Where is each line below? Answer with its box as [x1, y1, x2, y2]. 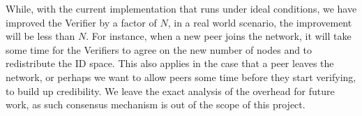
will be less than [6, 29, 75, 43]
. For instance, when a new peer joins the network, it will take [86, 29, 352, 43]
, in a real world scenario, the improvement [167, 15, 352, 29]
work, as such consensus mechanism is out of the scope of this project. [6, 97, 306, 112]
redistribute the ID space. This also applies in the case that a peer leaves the [6, 56, 334, 71]
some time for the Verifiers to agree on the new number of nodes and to [6, 42, 312, 57]
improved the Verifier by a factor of [6, 15, 157, 29]
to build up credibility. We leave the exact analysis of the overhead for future [6, 83, 335, 98]
